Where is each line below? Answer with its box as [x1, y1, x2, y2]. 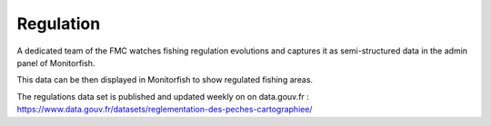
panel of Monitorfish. [16, 57, 95, 68]
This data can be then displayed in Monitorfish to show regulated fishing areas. [16, 74, 314, 85]
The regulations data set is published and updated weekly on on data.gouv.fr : [16, 91, 309, 102]
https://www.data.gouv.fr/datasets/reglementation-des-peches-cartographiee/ [16, 104, 313, 115]
